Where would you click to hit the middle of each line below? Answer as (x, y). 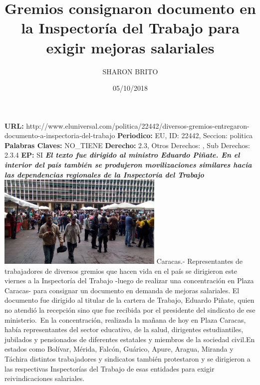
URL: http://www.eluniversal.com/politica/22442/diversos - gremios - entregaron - (127, 125)
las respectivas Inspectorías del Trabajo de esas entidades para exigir (110, 368)
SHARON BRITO (130, 71)
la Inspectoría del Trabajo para (130, 28)
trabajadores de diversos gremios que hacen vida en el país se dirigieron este (121, 271)
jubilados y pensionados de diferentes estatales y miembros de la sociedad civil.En (130, 339)
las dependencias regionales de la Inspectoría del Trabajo (104, 174)
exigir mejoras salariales (130, 47)
